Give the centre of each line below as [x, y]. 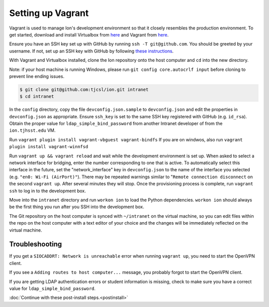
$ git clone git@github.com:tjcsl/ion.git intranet [84, 89]
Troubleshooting [36, 244]
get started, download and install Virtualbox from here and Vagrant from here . [89, 34]
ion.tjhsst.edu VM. [32, 130]
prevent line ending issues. [37, 76]
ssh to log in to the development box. [48, 191]
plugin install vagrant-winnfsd [49, 147]
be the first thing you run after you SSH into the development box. [77, 207]
